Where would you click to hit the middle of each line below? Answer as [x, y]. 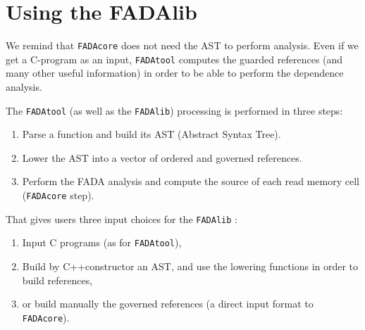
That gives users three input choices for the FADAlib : [122, 218]
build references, [57, 280]
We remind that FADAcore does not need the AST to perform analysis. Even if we [182, 45]
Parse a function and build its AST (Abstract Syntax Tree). [151, 134]
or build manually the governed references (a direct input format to [168, 304]
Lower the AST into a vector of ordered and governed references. [162, 157]
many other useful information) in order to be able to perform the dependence [175, 73]
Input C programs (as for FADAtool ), [102, 242]
